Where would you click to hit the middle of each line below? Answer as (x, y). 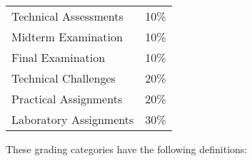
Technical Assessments (67, 16)
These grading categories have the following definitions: (127, 149)
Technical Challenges (64, 78)
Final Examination (59, 57)
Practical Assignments (67, 99)
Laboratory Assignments (73, 119)
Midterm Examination (67, 37)
